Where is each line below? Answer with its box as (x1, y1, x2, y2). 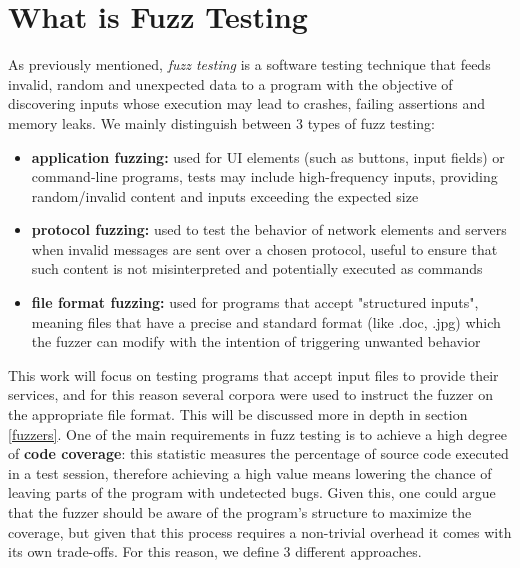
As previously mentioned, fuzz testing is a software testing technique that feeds (8, 54, 491, 75)
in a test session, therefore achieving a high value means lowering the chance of (8, 462, 492, 483)
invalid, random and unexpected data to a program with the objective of (8, 73, 453, 94)
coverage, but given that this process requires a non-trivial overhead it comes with (8, 521, 512, 542)
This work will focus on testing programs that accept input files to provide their (8, 364, 499, 385)
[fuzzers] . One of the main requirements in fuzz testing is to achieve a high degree (8, 423, 507, 444)
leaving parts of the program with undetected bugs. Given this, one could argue (8, 482, 496, 503)
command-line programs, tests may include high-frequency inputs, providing (31, 166, 498, 187)
